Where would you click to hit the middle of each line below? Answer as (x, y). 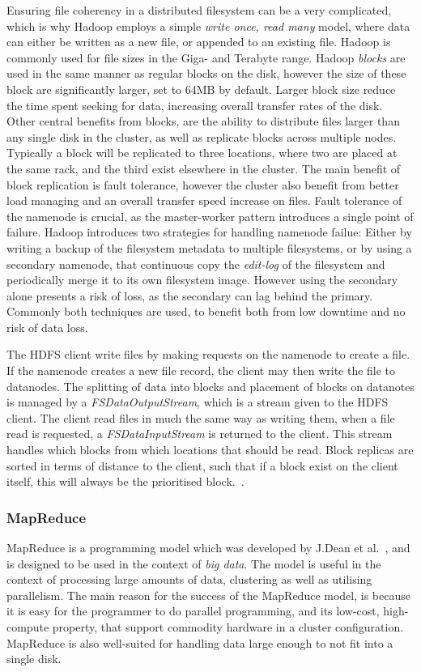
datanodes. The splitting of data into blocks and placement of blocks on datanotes (211, 386)
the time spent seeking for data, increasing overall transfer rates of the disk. (195, 105)
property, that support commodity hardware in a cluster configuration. (228, 627)
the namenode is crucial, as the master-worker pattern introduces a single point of (210, 216)
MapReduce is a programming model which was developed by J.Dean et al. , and (208, 548)
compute (28, 627)
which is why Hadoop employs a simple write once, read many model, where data (208, 26)
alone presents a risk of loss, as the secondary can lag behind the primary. (190, 295)
